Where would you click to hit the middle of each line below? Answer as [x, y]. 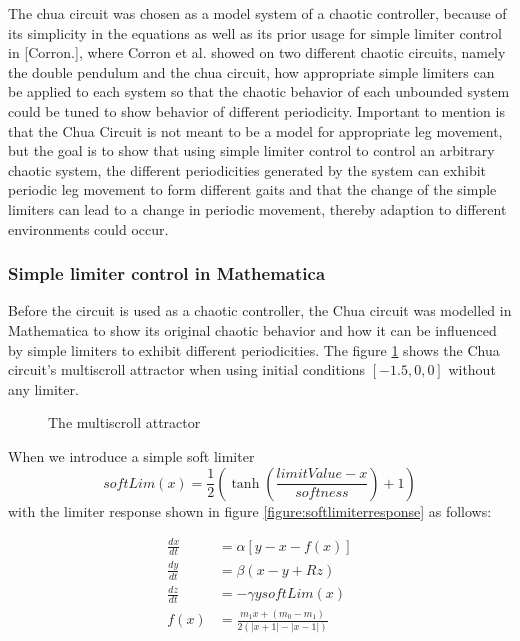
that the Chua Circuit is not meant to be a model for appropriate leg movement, [255, 130]
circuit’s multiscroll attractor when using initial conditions [187, 369]
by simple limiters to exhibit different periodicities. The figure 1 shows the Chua [254, 349]
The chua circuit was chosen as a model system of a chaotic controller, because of [257, 13]
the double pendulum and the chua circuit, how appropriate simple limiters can [251, 71]
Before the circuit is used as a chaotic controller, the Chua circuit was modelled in [260, 310]
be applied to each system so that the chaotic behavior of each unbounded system [259, 91]
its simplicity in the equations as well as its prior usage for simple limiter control [255, 32]
